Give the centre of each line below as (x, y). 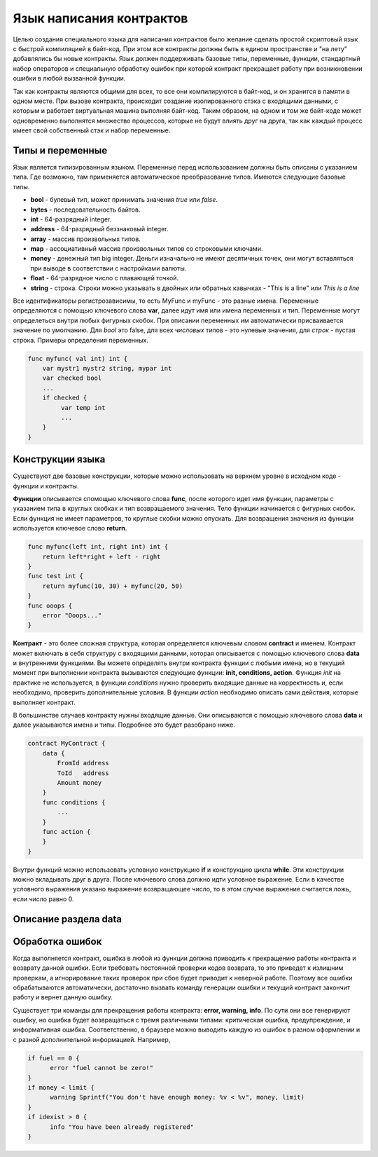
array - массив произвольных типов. (86, 239)
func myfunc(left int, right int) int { (98, 547)
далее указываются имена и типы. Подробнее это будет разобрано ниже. (124, 725)
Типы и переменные (60, 150)
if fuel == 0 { (54, 1058)
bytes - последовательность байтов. (85, 210)
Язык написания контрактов (100, 18)
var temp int (83, 408)
